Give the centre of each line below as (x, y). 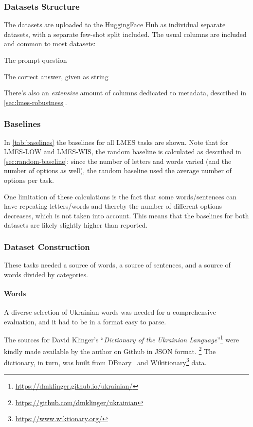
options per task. (29, 180)
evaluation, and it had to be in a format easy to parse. (85, 321)
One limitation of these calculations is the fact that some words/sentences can (120, 196)
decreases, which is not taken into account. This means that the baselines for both (126, 215)
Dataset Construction (47, 246)
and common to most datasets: (50, 44)
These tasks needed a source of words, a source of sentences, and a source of (117, 265)
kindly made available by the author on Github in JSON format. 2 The (110, 350)
